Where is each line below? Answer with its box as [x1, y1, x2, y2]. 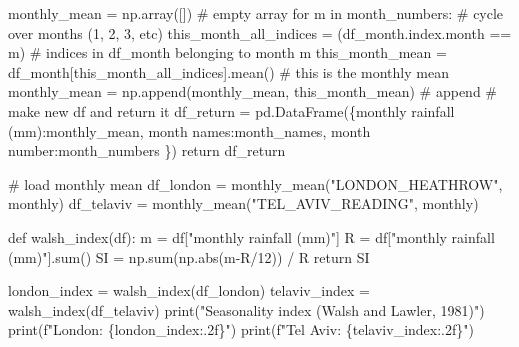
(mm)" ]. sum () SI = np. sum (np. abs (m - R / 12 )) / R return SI [8, 246, 370, 267]
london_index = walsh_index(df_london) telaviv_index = [8, 280, 370, 301]
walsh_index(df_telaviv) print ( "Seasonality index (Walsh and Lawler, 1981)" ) [8, 299, 485, 320]
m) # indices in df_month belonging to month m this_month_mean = [8, 42, 447, 63]
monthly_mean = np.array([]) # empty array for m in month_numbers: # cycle [8, 3, 504, 23]
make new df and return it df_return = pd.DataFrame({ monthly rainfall [8, 100, 455, 121]
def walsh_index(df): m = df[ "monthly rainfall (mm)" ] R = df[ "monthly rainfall [8, 226, 495, 247]
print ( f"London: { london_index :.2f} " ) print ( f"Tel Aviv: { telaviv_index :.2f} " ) [8, 319, 474, 340]
